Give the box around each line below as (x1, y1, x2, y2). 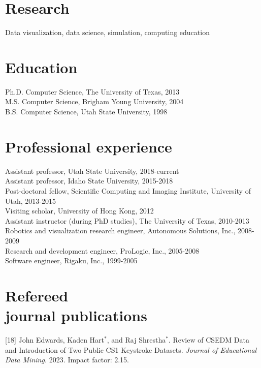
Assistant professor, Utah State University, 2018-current (5, 165, 179, 176)
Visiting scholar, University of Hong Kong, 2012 (5, 205, 154, 216)
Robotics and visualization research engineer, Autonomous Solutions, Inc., (5, 225, 236, 236)
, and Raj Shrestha (107, 334, 166, 345)
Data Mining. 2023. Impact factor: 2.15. (5, 354, 129, 365)
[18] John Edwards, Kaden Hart (5, 334, 105, 345)
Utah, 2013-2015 (5, 195, 56, 206)
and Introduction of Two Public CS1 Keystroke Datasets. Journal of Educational (5, 344, 257, 355)
